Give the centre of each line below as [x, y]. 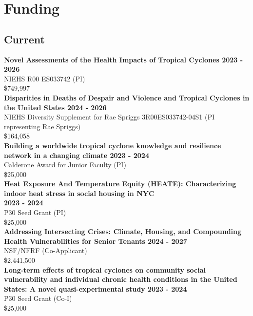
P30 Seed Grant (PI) [35, 212]
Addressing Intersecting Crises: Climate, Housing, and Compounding [123, 231]
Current [24, 39]
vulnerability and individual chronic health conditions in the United [121, 279]
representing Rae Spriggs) [42, 126]
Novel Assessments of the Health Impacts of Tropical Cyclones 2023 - [124, 59]
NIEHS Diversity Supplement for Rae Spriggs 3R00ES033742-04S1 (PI [109, 117]
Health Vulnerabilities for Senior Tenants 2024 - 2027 [96, 241]
